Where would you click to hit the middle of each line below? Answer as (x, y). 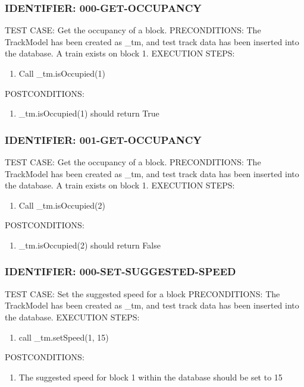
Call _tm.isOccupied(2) (62, 205)
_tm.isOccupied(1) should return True (89, 113)
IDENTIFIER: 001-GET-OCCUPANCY (103, 139)
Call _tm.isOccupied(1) (62, 73)
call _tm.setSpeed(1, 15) (64, 337)
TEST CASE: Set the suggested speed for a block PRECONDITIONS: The (142, 293)
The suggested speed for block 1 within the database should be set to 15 (151, 377)
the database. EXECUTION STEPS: (72, 317)
